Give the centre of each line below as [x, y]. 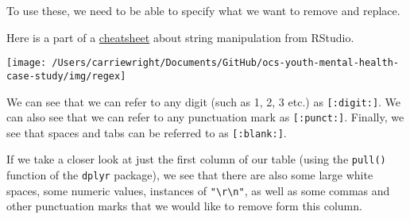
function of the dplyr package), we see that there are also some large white [190, 175]
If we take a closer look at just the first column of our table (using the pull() [196, 159]
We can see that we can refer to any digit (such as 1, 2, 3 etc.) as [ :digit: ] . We [204, 101]
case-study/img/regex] [66, 76]
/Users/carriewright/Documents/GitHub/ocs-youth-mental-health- [225, 63]
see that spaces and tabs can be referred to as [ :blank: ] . [147, 132]
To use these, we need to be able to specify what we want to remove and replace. [203, 10]
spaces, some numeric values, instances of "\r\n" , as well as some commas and [198, 190]
